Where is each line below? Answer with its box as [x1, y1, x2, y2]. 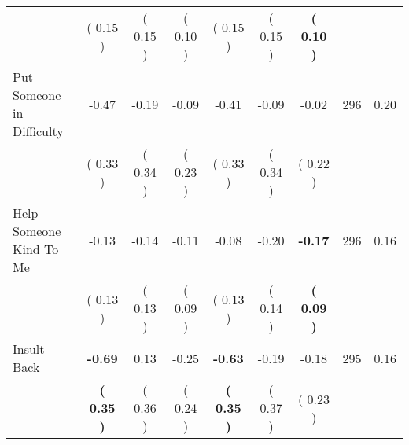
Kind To [13, 240, 59, 258]
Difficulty [13, 122, 64, 140]
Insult [13, 340, 45, 358]
